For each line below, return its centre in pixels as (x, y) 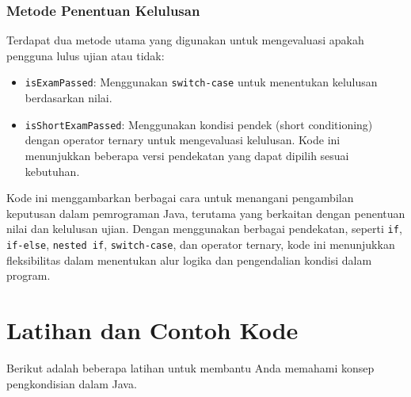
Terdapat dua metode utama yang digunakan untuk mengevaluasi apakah (185, 40)
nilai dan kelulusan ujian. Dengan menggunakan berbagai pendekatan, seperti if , (204, 229)
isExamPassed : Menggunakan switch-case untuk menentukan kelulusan (201, 82)
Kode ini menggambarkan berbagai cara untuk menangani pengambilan (180, 198)
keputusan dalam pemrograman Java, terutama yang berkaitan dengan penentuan (206, 213)
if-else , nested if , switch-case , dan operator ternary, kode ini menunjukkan (201, 244)
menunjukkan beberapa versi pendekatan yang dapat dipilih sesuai (187, 155)
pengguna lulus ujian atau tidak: (86, 55)
